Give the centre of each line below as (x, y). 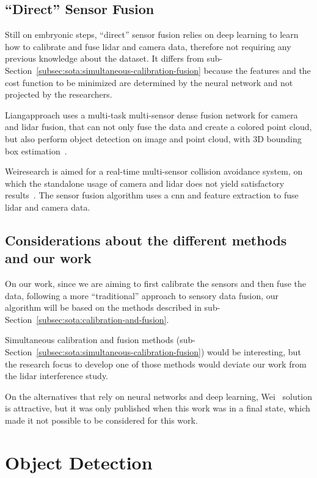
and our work (48, 258)
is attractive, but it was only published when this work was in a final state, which (158, 408)
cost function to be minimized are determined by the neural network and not (149, 82)
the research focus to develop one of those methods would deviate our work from (156, 364)
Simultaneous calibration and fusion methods (89, 340)
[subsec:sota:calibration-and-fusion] (101, 319)
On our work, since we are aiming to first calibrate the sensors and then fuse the (155, 284)
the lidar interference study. (57, 376)
